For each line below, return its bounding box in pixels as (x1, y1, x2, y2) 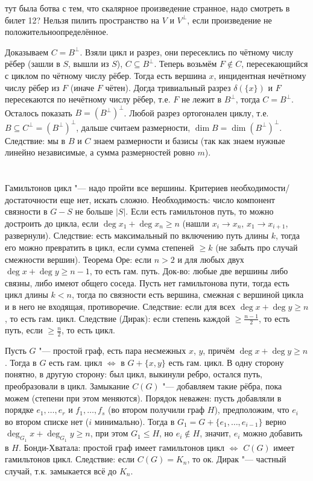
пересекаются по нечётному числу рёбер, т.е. (5, 93, 171, 105)
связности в (5, 205, 48, 218)
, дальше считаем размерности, (76, 121, 191, 133)
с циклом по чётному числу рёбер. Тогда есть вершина (5, 69, 206, 81)
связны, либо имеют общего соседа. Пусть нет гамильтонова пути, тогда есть (5, 276, 289, 289)
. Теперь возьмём (154, 57, 217, 70)
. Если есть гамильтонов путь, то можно (125, 205, 274, 218)
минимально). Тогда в (94, 415, 175, 427)
